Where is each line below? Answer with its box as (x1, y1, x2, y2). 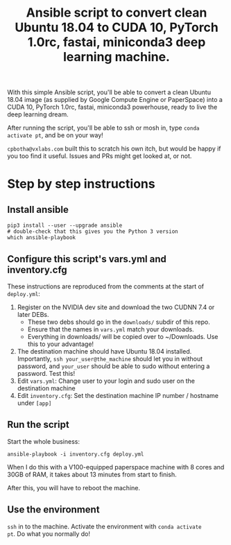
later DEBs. (17, 311, 49, 318)
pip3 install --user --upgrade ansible (7, 222, 123, 230)
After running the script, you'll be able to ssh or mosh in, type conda (7, 123, 200, 132)
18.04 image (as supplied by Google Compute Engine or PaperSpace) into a (7, 96, 223, 104)
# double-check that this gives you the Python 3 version (7, 228, 178, 235)
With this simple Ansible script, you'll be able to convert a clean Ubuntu (7, 88, 212, 96)
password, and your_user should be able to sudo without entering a (17, 362, 210, 370)
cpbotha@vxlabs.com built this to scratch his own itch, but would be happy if (7, 144, 221, 153)
